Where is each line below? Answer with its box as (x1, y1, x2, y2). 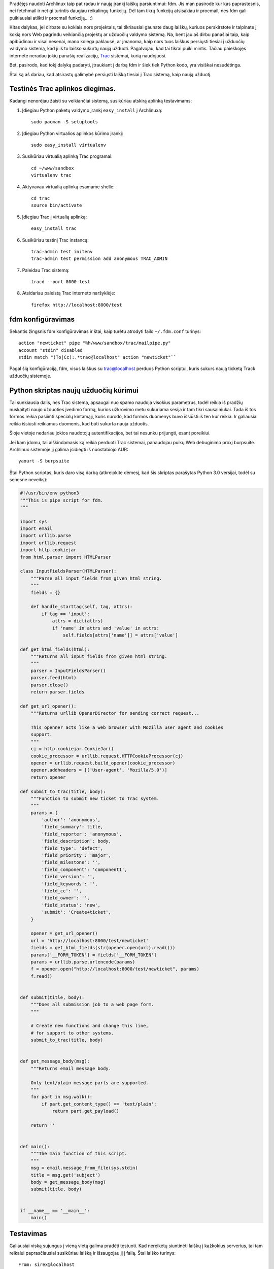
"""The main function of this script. (30, 1151, 127, 1157)
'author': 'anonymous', (41, 817, 101, 823)
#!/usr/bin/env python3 (20, 490, 80, 496)
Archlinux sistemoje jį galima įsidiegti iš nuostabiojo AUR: (9, 446, 129, 452)
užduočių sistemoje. (9, 373, 52, 379)
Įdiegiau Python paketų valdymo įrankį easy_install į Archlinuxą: (22, 107, 162, 113)
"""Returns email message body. (30, 1065, 112, 1071)
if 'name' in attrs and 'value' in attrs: (52, 625, 159, 631)
